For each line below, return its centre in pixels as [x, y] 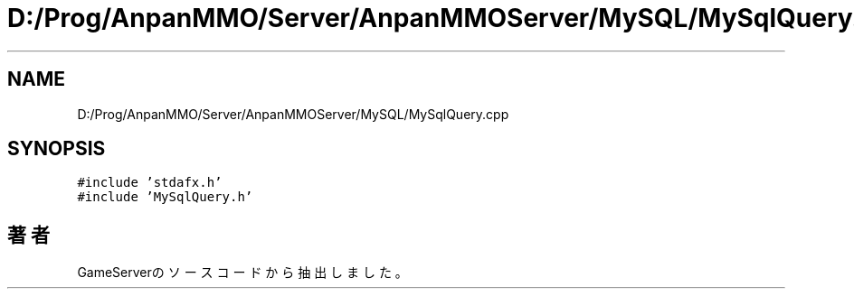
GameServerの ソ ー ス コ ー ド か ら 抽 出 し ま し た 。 [242, 273]
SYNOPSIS [57, 149]
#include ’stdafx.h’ [150, 183]
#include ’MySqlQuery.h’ [165, 197]
